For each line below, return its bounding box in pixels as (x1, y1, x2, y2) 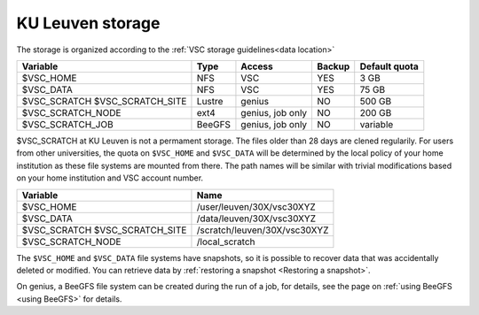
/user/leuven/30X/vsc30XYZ (196, 200, 317, 212)
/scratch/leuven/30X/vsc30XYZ (196, 224, 329, 236)
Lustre (196, 95, 224, 107)
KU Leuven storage (16, 13, 161, 33)
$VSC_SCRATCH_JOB (21, 118, 114, 130)
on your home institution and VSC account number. (16, 173, 204, 183)
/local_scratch (196, 235, 256, 248)
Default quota (359, 60, 419, 73)
